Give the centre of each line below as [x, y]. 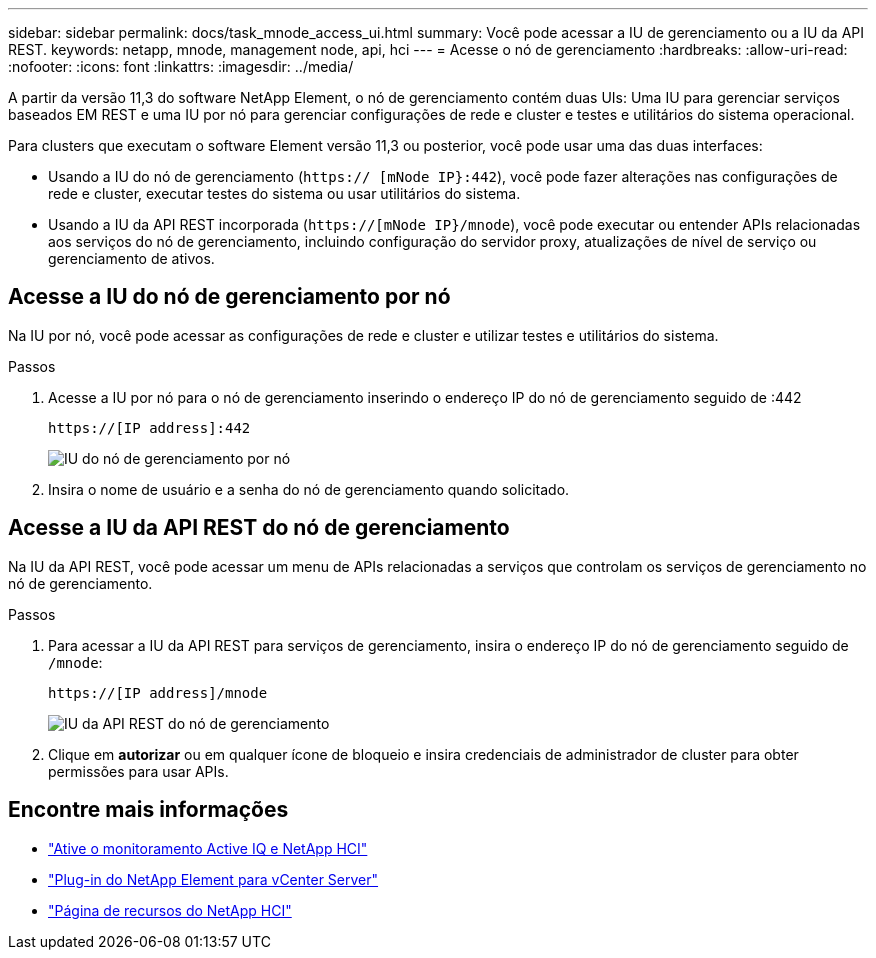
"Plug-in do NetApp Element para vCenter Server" [213, 879]
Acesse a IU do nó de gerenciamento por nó [229, 297]
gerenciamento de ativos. [131, 258]
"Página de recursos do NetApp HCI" [170, 910]
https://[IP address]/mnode [158, 692]
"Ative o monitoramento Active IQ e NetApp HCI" [208, 848]
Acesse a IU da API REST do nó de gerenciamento [259, 528]
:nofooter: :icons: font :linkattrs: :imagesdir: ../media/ [181, 66]
